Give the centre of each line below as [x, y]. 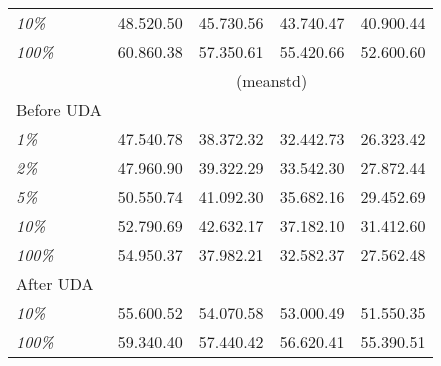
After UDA [55, 283]
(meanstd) [272, 80]
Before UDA [59, 109]
